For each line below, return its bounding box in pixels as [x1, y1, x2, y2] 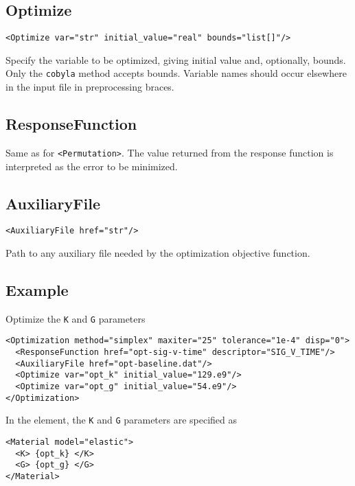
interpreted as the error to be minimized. [5, 159, 178, 173]
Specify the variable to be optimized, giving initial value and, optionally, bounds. [5, 52, 346, 67]
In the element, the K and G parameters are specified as [5, 413, 238, 427]
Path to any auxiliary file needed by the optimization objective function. [5, 246, 310, 260]
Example [5, 279, 69, 300]
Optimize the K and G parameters [5, 311, 146, 325]
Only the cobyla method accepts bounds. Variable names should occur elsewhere [5, 66, 347, 80]
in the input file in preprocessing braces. [5, 80, 174, 94]
